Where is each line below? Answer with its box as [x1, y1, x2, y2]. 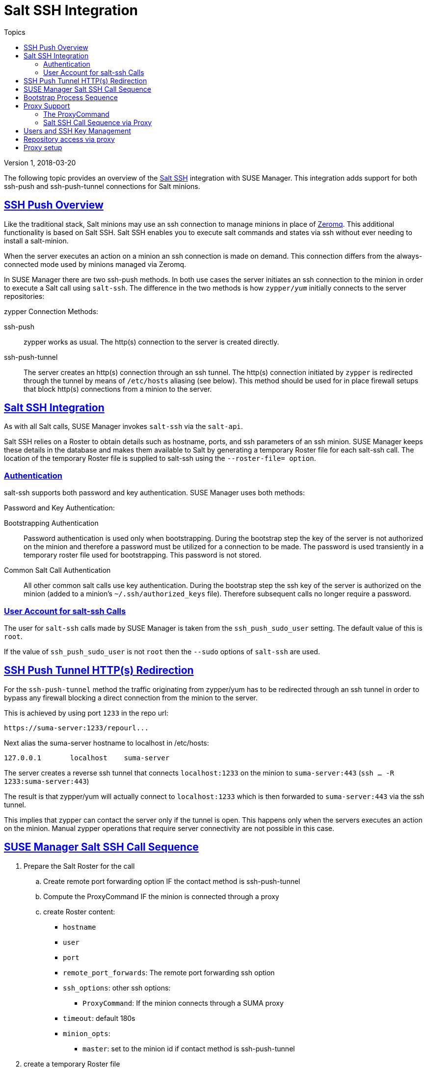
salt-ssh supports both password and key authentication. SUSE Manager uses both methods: [4, 488, 305, 497]
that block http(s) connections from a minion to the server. [24, 384, 212, 393]
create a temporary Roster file [24, 1059, 120, 1068]
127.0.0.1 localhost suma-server [4, 753, 170, 762]
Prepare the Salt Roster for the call [24, 861, 135, 870]
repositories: [4, 292, 45, 300]
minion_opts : [63, 1029, 110, 1038]
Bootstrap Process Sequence [24, 93, 118, 102]
